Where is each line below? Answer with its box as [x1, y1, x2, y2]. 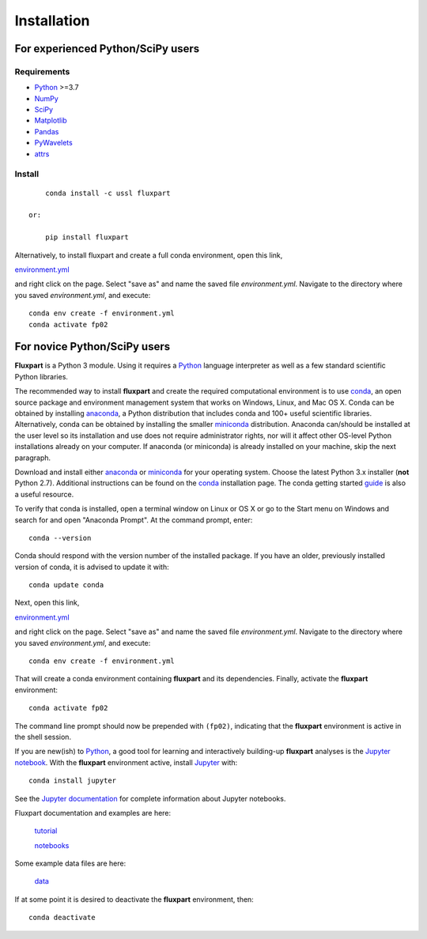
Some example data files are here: [14, 858, 127, 869]
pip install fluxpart [44, 233, 130, 242]
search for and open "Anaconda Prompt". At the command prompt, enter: [14, 515, 253, 525]
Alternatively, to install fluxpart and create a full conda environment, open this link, [14, 250, 283, 260]
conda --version [28, 534, 92, 542]
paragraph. [14, 453, 51, 462]
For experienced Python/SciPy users [14, 42, 200, 55]
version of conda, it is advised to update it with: [14, 562, 169, 571]
